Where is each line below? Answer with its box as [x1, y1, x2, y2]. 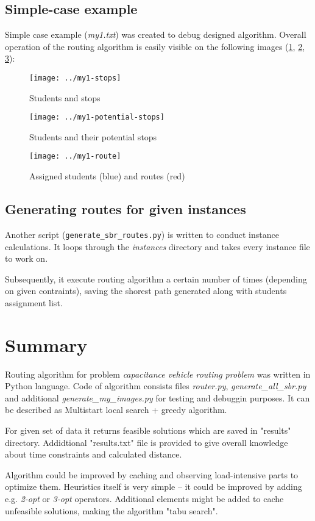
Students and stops [29, 91, 101, 104]
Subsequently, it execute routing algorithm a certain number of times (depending [5, 272, 307, 285]
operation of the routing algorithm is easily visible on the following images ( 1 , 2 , [5, 40, 305, 52]
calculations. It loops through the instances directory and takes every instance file [5, 240, 310, 253]
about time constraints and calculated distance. [5, 448, 182, 461]
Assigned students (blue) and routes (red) [29, 170, 185, 182]
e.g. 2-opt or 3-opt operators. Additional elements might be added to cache [5, 492, 284, 505]
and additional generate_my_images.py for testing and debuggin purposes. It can [5, 391, 310, 404]
